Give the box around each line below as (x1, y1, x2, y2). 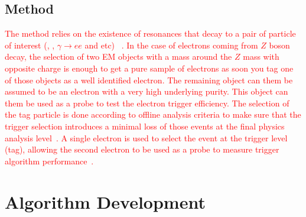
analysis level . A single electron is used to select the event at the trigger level (5, 131, 288, 144)
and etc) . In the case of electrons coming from (84, 38, 258, 51)
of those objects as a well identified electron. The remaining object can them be (5, 73, 293, 86)
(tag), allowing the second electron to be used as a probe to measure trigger (5, 143, 279, 156)
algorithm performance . (5, 154, 94, 167)
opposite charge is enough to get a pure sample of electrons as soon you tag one (5, 61, 294, 74)
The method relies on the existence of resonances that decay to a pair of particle (5, 27, 296, 40)
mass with (243, 50, 279, 63)
